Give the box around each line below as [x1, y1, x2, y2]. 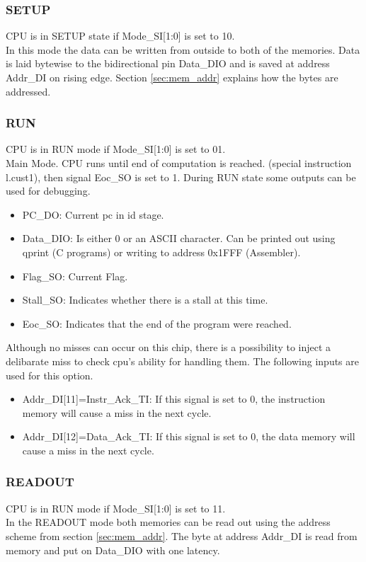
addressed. [6, 84, 51, 98]
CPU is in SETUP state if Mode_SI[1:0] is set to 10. [6, 28, 235, 43]
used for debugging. [6, 183, 91, 198]
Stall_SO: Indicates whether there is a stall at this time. [22, 292, 268, 307]
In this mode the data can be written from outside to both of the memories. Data [6, 42, 360, 57]
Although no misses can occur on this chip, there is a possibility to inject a [6, 340, 331, 355]
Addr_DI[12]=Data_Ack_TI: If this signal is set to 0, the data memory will [22, 429, 355, 444]
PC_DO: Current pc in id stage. [22, 207, 164, 222]
